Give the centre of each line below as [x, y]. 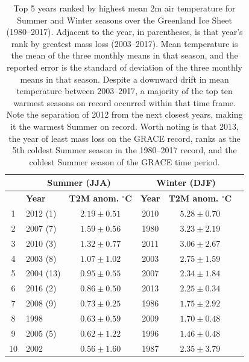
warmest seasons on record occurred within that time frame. [124, 102]
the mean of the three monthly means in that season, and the [124, 55]
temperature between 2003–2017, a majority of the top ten [124, 91]
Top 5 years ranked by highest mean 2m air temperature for [124, 8]
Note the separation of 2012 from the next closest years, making [124, 114]
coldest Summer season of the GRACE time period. [124, 161]
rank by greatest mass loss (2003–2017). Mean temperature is [124, 43]
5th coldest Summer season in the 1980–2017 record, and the [124, 150]
